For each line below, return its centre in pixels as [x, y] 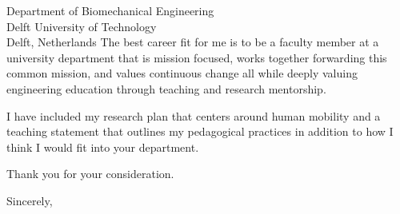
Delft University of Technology [82, 26]
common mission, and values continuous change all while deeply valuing [182, 73]
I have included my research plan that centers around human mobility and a [194, 115]
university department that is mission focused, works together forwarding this [197, 57]
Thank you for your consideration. [90, 174]
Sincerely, [30, 200]
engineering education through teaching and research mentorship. [166, 88]
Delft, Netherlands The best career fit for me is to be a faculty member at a [193, 42]
